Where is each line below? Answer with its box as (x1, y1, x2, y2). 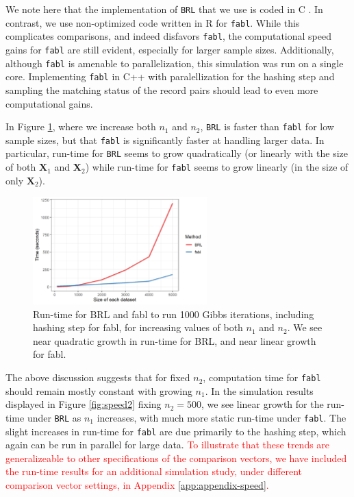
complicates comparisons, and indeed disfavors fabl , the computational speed (5, 29, 332, 43)
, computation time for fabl (203, 370, 321, 385)
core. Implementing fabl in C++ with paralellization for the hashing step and (5, 69, 335, 84)
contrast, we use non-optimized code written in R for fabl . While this (5, 15, 300, 29)
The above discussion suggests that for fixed (5, 370, 190, 385)
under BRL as (27, 410, 81, 424)
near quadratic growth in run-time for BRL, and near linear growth (33, 333, 316, 348)
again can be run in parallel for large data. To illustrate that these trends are (5, 437, 330, 452)
